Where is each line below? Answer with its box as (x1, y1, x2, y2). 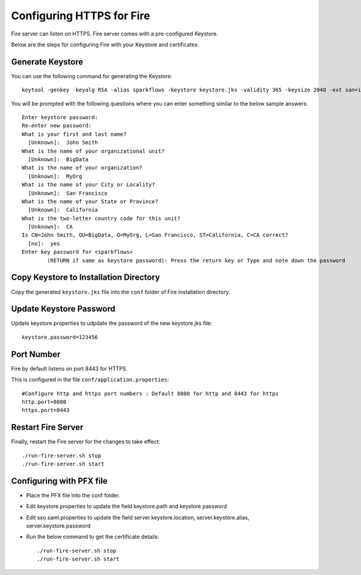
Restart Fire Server (11, 422, 84, 432)
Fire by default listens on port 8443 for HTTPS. (11, 364, 128, 372)
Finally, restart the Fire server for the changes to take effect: (11, 438, 161, 445)
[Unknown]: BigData (28, 156, 89, 162)
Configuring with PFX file (11, 476, 108, 486)
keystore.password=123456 (22, 334, 99, 340)
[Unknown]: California (28, 206, 99, 214)
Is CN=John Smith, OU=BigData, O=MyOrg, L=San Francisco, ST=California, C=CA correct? (22, 232, 289, 239)
